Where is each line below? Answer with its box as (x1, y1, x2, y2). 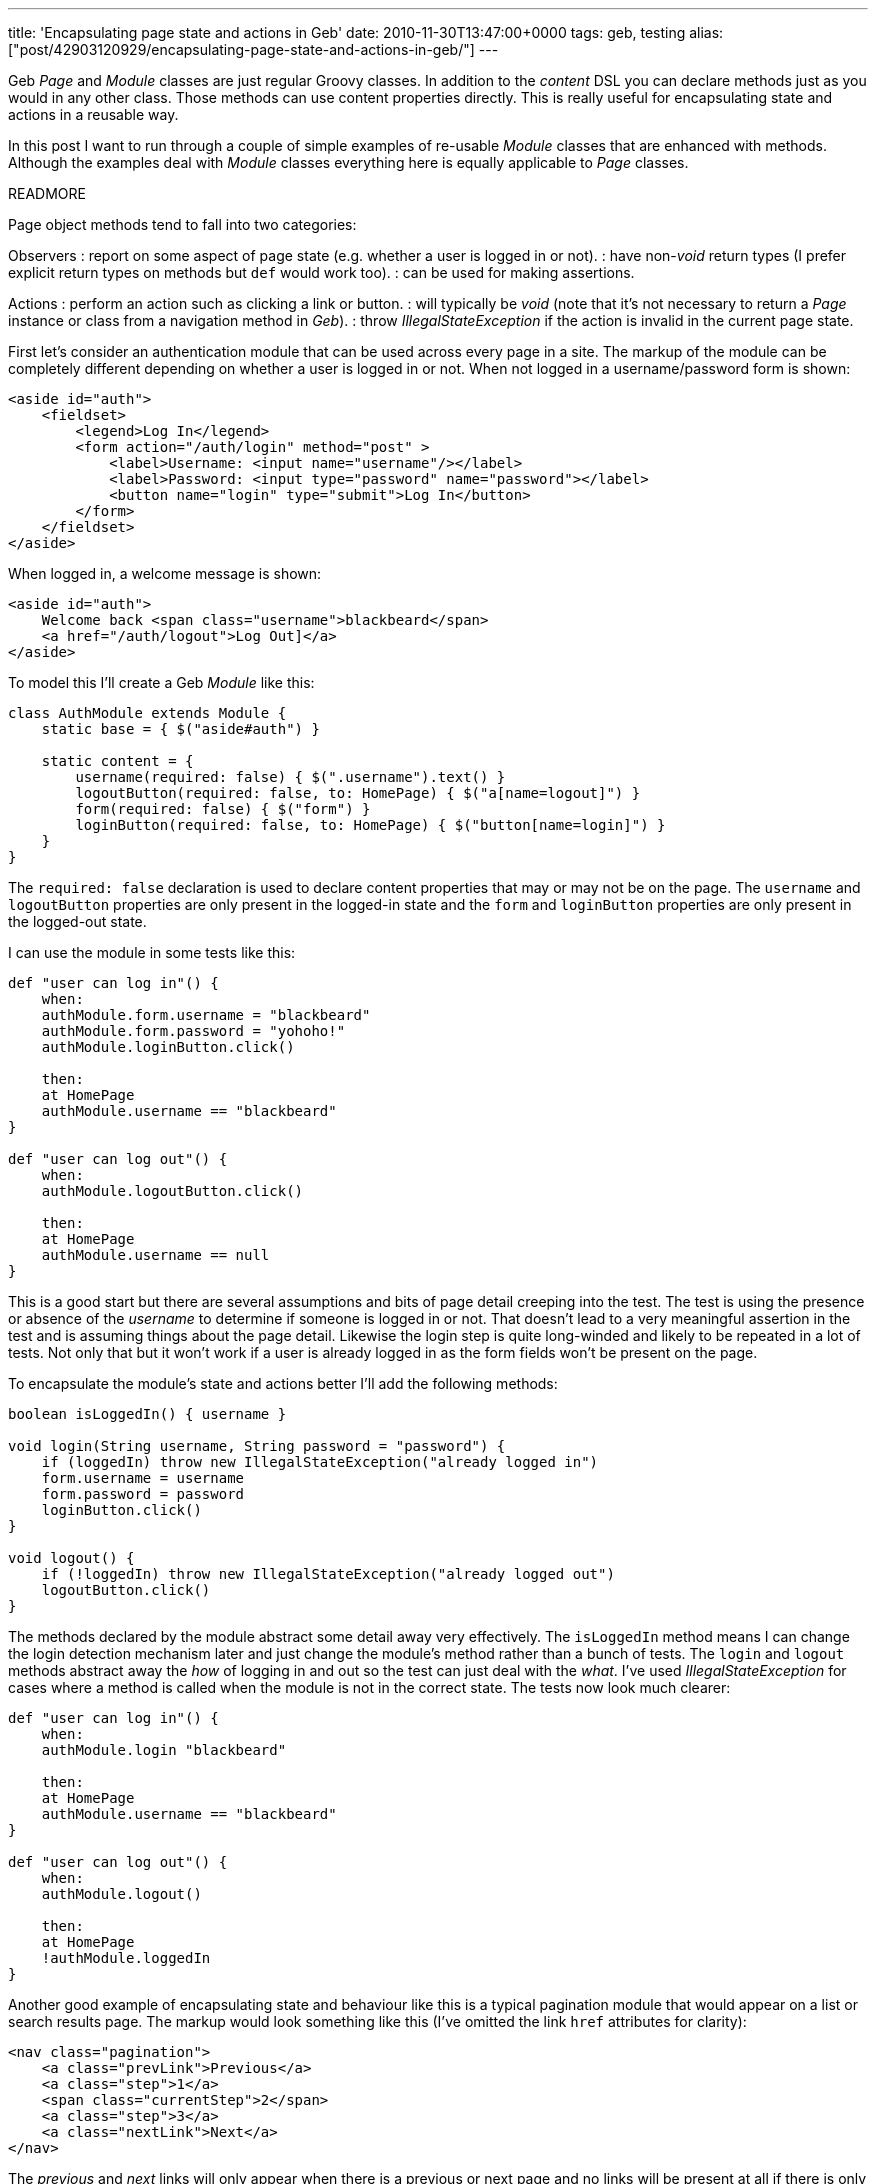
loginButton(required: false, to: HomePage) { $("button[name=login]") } (75, 817, 666, 833)
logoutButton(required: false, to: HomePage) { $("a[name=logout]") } (75, 785, 641, 801)
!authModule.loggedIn (41, 1950, 211, 1966)
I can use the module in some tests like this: (8, 944, 296, 961)
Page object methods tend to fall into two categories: (8, 216, 357, 233)
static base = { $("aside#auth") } (41, 721, 320, 737)
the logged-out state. (8, 913, 147, 930)
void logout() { (8, 1550, 135, 1566)
